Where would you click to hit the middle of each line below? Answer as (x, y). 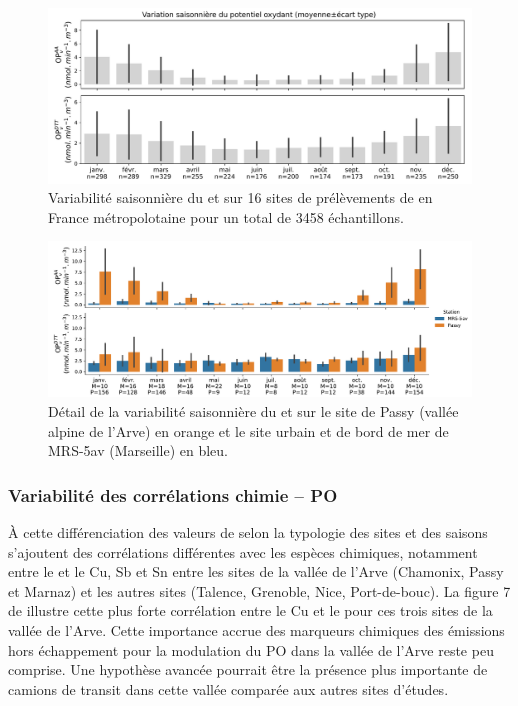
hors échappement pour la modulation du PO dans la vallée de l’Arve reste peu (251, 649)
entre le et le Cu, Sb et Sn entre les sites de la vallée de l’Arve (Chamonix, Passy (256, 571)
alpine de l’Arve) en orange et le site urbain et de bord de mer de (248, 430)
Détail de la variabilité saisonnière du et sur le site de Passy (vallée (253, 411)
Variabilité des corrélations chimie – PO (173, 494)
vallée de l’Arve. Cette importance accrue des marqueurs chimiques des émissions (256, 630)
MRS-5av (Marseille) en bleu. (138, 450)
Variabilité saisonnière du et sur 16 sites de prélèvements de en (240, 197)
